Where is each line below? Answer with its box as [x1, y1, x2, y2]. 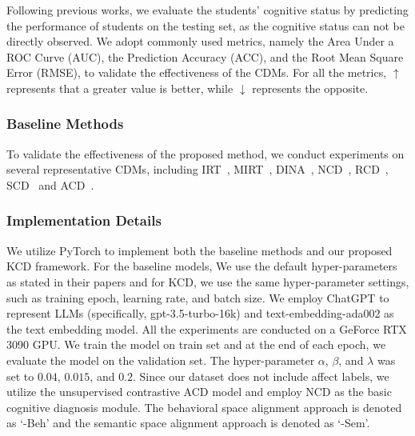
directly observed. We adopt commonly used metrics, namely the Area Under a [6, 33, 394, 50]
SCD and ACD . [6, 176, 94, 193]
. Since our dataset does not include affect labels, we [133, 367, 389, 384]
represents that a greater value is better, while [6, 79, 233, 96]
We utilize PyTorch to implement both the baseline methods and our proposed [6, 242, 393, 258]
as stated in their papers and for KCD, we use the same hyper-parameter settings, [6, 273, 409, 290]
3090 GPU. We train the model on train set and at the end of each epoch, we [6, 336, 386, 353]
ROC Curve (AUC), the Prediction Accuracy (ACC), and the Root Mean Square [6, 48, 404, 65]
